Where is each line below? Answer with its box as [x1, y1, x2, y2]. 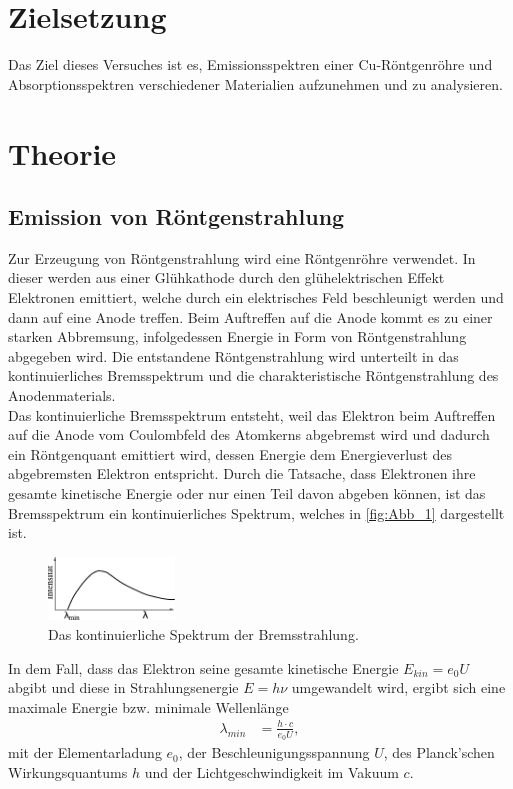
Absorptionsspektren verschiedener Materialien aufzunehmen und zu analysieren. [8, 73, 503, 94]
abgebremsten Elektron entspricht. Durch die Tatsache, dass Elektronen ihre [8, 463, 476, 484]
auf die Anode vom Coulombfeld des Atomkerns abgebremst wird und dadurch [8, 424, 490, 445]
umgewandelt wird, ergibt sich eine [291, 677, 506, 698]
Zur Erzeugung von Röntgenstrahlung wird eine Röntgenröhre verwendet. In [8, 247, 476, 268]
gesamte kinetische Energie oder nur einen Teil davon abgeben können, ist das [8, 483, 486, 504]
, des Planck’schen [383, 742, 495, 763]
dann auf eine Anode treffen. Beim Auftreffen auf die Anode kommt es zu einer [8, 306, 493, 327]
